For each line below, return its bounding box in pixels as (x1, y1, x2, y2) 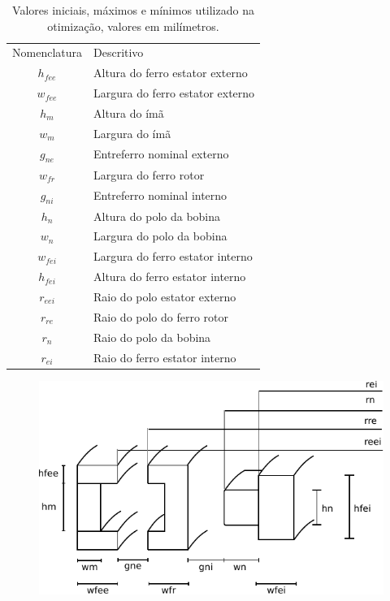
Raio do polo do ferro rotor (93, 308, 229, 325)
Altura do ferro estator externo (93, 64, 248, 81)
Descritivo (93, 44, 144, 61)
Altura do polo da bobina (93, 207, 221, 224)
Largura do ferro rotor (93, 166, 205, 183)
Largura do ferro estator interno (93, 248, 253, 265)
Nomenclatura (12, 44, 82, 61)
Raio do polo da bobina (93, 328, 211, 345)
